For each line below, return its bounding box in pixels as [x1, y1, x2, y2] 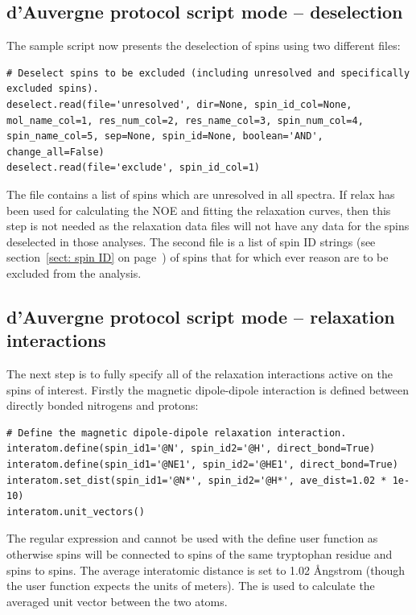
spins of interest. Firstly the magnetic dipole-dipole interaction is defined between [6, 381, 410, 398]
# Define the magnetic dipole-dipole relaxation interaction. [6, 427, 347, 439]
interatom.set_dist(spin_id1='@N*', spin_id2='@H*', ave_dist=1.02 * [6, 474, 387, 486]
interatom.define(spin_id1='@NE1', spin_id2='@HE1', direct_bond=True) [6, 459, 398, 471]
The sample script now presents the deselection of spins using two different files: [6, 37, 401, 54]
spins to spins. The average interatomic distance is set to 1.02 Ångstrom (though [6, 561, 405, 578]
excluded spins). [6, 83, 99, 95]
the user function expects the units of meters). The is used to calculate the [6, 577, 375, 594]
